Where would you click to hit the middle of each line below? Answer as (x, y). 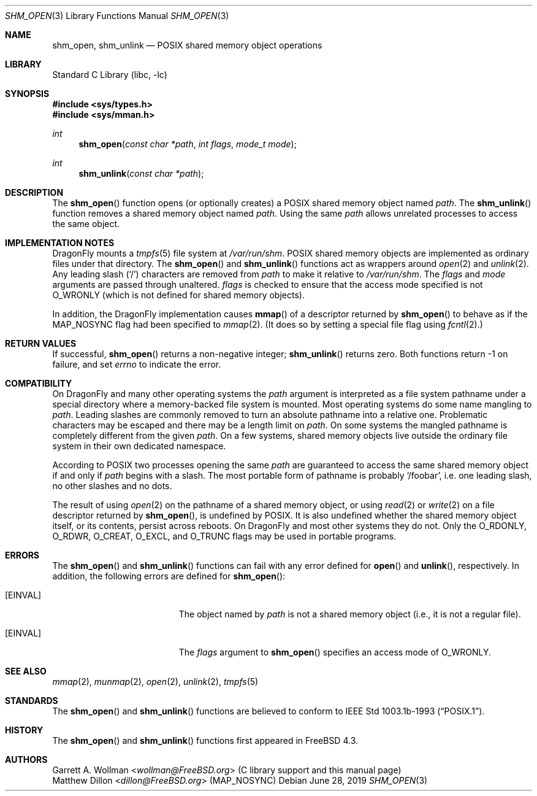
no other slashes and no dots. (112, 486)
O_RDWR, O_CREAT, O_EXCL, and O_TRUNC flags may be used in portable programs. (224, 536)
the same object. (86, 224)
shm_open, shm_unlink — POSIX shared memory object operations (187, 45)
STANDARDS (32, 701)
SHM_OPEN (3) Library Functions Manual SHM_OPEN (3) (117, 16)
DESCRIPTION (34, 192)
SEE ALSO (26, 671)
